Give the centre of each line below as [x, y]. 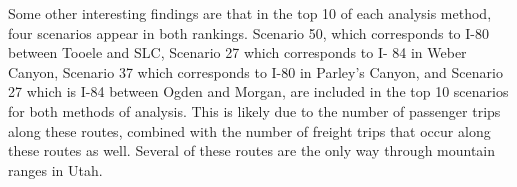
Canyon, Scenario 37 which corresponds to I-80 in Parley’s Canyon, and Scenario [255, 71]
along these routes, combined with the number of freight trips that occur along [249, 130]
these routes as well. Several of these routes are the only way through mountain [252, 150]
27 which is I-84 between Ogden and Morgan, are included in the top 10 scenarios [258, 91]
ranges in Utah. [55, 169]
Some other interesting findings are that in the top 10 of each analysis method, [250, 13]
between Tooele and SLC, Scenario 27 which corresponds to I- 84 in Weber [237, 52]
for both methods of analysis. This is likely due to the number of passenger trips [254, 110]
